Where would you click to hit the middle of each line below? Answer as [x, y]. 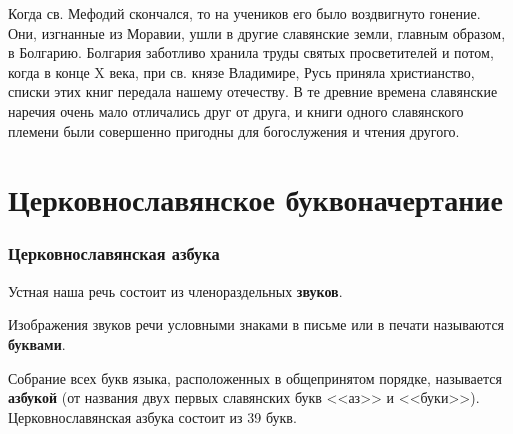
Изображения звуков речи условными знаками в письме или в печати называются [256, 324]
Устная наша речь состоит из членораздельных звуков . [175, 290]
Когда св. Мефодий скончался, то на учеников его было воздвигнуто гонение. [244, 13]
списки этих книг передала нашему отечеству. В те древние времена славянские [253, 91]
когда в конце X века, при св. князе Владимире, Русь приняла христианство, [241, 71]
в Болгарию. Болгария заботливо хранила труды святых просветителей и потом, [251, 52]
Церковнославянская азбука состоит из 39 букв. [152, 416]
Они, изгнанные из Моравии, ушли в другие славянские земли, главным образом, [257, 32]
